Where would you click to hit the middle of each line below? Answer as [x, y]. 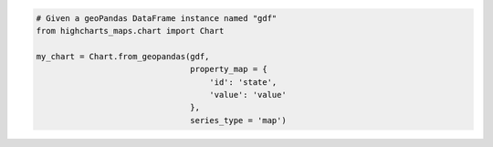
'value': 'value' [248, 94]
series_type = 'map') [238, 120]
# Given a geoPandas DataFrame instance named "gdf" [157, 18]
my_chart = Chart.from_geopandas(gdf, [123, 56]
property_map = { [229, 69]
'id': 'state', [243, 82]
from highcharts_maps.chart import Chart [130, 31]
